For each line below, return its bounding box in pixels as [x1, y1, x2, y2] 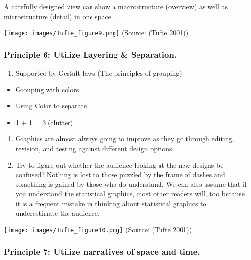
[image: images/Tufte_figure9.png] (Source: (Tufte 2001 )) [4, 27, 189, 38]
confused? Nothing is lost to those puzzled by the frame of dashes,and [15, 169, 225, 180]
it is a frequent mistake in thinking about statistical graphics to [15, 198, 206, 208]
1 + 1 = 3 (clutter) [15, 117, 73, 127]
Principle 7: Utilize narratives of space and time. [4, 245, 200, 257]
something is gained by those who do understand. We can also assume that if [15, 179, 247, 189]
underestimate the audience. [15, 208, 100, 218]
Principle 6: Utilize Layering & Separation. [4, 48, 177, 60]
